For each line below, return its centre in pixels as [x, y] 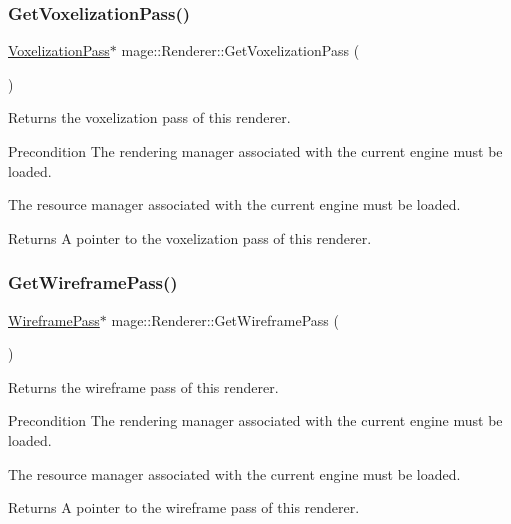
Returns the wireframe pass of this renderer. [143, 386]
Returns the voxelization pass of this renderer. [149, 117]
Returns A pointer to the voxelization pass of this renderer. [190, 237]
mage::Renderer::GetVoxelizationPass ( [240, 50]
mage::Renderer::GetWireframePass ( [225, 319]
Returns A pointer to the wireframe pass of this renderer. [184, 507]
